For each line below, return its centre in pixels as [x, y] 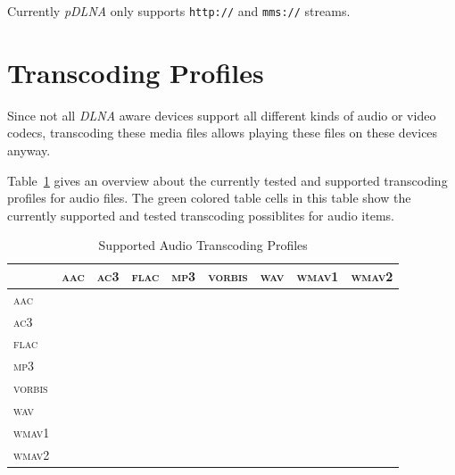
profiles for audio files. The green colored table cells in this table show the [209, 198]
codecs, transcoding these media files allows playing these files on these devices [223, 133]
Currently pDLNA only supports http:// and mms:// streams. [179, 11]
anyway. [29, 150]
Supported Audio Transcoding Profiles [203, 245]
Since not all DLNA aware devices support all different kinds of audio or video [222, 115]
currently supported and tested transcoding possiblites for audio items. [201, 215]
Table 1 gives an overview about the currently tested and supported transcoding [227, 180]
